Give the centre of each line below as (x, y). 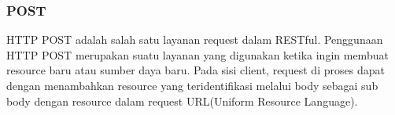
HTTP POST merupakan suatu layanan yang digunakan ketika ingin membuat (197, 54)
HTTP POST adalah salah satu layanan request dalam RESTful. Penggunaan (195, 40)
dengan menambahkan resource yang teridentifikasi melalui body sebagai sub (192, 85)
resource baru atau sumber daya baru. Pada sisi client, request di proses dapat (196, 70)
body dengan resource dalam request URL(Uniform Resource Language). (182, 101)
